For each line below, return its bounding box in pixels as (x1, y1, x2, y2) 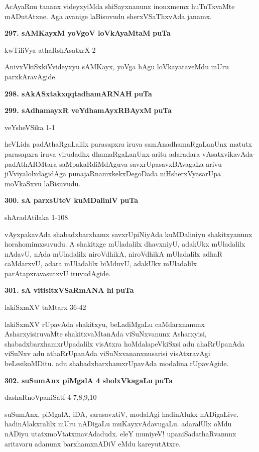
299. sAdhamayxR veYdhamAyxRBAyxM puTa (5, 105, 172, 116)
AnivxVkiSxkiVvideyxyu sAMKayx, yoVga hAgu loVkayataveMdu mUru (5, 61, 229, 72)
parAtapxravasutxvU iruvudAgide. (5, 268, 111, 278)
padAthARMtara (5, 158, 57, 169)
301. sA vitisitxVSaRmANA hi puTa (5, 285, 134, 295)
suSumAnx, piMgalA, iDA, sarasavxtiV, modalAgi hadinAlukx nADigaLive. (5, 408, 239, 419)
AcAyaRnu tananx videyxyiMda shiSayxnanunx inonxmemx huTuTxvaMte (5, 1, 235, 11)
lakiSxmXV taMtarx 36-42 (5, 302, 86, 312)
